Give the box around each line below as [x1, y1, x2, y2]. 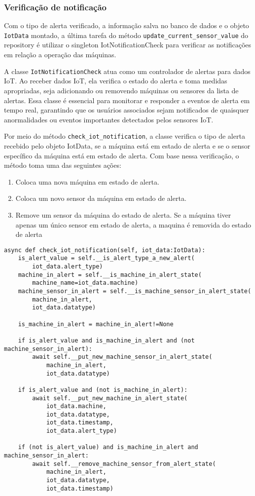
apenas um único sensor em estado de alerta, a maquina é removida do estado [15, 219, 252, 229]
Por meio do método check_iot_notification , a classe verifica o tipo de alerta [4, 131, 245, 141]
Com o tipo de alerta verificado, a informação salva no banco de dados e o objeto [4, 20, 249, 31]
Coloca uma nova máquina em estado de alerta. [15, 176, 159, 187]
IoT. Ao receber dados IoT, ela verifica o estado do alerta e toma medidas [4, 76, 227, 86]
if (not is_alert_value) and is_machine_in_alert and [18, 444, 198, 451]
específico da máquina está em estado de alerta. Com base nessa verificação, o [4, 150, 239, 160]
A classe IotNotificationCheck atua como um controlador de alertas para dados [4, 66, 251, 76]
